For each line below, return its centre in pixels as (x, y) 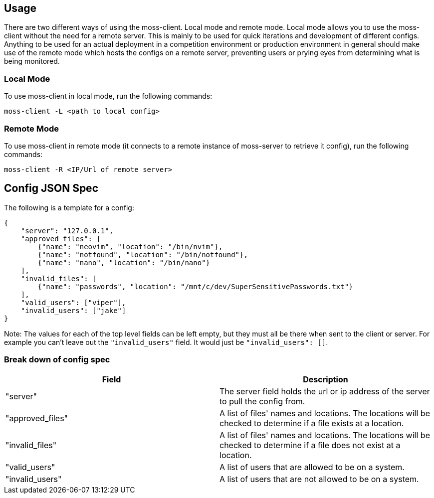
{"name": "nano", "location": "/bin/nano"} (124, 262)
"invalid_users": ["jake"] (73, 310)
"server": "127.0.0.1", (67, 231)
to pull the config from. (262, 401)
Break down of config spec (57, 360)
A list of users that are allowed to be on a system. (312, 467)
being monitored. (32, 61)
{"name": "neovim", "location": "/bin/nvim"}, (130, 247)
